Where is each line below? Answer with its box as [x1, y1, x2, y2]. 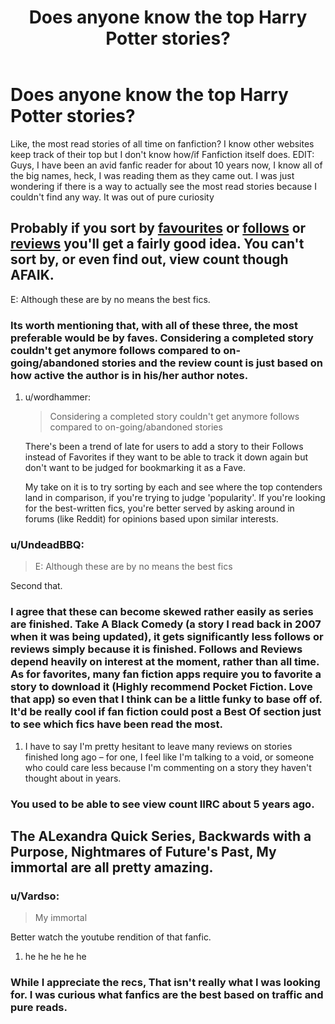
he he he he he [24, 951, 87, 963]
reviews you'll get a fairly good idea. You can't [10, 236, 305, 253]
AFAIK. [10, 267, 55, 284]
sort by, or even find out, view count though [10, 251, 289, 268]
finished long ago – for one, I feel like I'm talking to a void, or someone [24, 751, 315, 763]
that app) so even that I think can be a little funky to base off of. [10, 692, 323, 706]
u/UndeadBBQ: [10, 537, 85, 551]
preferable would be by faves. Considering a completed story [10, 331, 314, 345]
